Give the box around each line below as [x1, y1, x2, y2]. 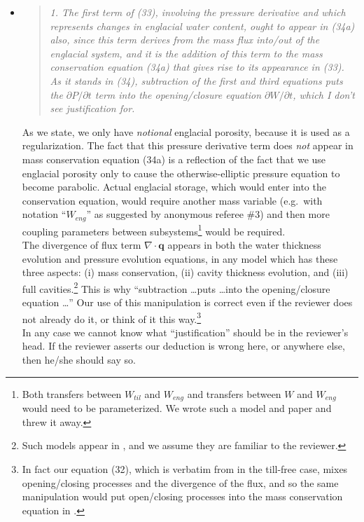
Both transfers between [22, 386, 122, 401]
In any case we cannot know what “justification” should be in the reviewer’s [22, 324, 349, 339]
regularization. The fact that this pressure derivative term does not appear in [22, 138, 353, 153]
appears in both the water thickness [167, 238, 321, 252]
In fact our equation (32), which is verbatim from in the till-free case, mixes [22, 461, 348, 476]
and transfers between [187, 386, 281, 401]
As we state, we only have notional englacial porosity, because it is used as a [22, 124, 350, 139]
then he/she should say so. [22, 352, 136, 367]
